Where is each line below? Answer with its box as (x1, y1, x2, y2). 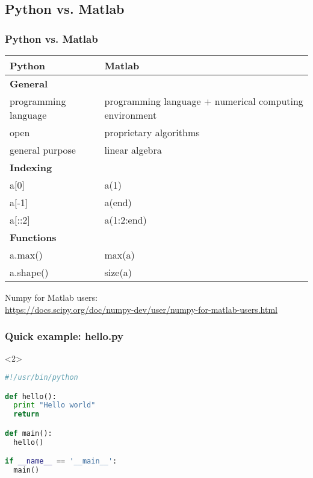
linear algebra (104, 143, 162, 157)
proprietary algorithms (104, 125, 200, 139)
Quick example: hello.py (5, 329, 123, 344)
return (13, 410, 40, 419)
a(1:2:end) (104, 213, 147, 227)
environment (104, 108, 157, 122)
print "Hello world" (13, 401, 96, 410)
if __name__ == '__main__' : (5, 457, 117, 466)
